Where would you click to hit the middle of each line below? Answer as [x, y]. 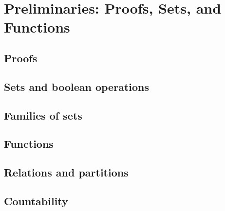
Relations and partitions [66, 172]
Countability [36, 201]
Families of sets [43, 115]
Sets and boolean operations [76, 86]
